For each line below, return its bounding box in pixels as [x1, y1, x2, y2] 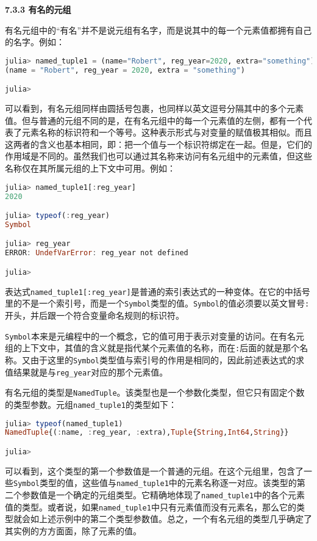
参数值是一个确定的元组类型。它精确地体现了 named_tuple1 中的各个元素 [21, 488, 305, 501]
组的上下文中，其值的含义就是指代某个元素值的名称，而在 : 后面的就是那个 [5, 341, 300, 354]
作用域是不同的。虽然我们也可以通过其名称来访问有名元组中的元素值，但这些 [5, 150, 312, 162]
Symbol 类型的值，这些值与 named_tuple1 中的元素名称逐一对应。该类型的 [13, 476, 297, 489]
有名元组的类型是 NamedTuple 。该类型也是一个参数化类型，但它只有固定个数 [5, 386, 305, 399]
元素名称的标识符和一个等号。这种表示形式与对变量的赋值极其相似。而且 [21, 126, 312, 139]
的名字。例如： [5, 35, 65, 48]
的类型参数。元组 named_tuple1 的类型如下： [5, 398, 177, 410]
